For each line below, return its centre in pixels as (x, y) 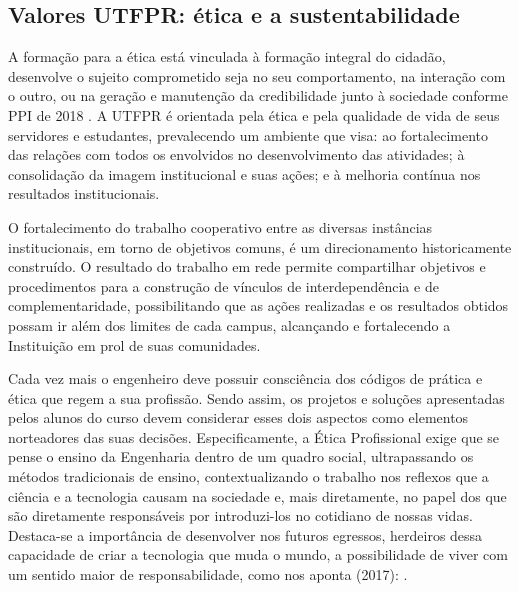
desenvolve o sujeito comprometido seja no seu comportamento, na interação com (257, 75)
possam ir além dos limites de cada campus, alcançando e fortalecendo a (229, 324)
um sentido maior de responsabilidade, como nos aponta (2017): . (208, 574)
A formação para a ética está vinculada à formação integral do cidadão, (227, 56)
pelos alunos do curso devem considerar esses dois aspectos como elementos (238, 417)
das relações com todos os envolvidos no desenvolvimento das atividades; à (236, 154)
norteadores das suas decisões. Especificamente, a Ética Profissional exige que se (254, 436)
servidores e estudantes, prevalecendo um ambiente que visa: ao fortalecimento (248, 134)
